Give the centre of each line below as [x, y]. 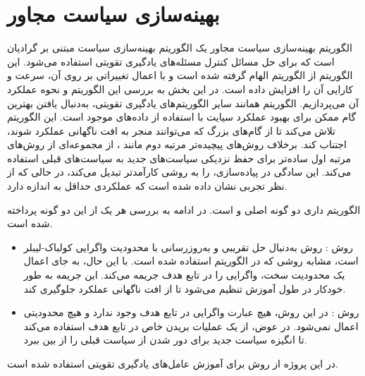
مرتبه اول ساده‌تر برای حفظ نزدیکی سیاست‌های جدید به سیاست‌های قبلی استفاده [179, 158]
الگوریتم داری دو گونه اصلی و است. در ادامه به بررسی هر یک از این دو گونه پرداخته [184, 209]
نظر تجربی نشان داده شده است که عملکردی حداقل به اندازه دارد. [147, 186]
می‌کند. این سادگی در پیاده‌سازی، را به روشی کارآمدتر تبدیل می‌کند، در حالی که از [179, 172]
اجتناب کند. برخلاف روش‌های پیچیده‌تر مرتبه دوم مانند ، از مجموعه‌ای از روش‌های [177, 144]
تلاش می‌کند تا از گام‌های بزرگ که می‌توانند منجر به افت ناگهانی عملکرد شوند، [171, 130]
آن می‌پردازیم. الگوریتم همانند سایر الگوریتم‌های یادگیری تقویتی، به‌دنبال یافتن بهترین [183, 103]
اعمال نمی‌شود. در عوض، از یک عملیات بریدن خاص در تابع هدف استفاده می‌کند [191, 326]
